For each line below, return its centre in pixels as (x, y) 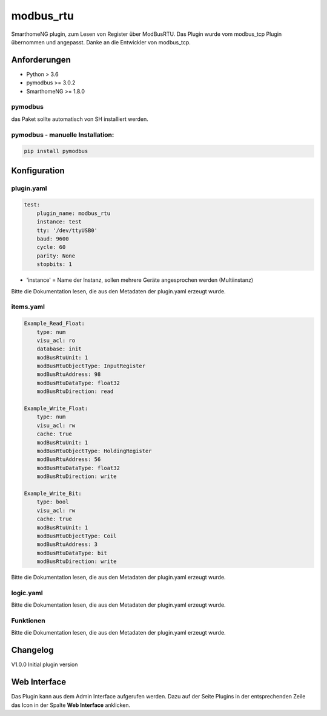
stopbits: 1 (54, 264)
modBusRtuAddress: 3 (67, 544)
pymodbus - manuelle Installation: (63, 135)
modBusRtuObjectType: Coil (77, 536)
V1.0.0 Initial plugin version (45, 664)
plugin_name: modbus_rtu (74, 213)
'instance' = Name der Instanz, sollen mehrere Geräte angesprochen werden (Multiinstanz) (140, 280)
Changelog (32, 650)
